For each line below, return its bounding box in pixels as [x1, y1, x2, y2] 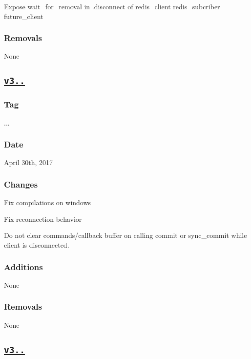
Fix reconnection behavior [4, 213, 82, 224]
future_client [4, 11, 43, 21]
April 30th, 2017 [4, 157, 53, 168]
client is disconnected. [4, 239, 69, 250]
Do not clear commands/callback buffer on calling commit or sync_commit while [4, 230, 247, 240]
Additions [4, 260, 43, 273]
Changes [4, 178, 38, 190]
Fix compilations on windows [4, 197, 91, 208]
